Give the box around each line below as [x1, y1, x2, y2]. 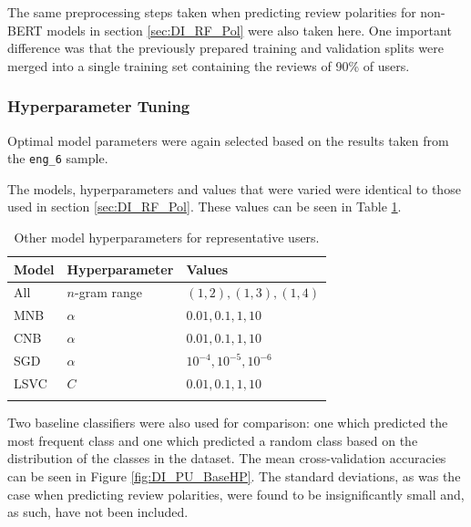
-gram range [74, 283, 142, 302]
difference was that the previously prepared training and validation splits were [7, 38, 444, 57]
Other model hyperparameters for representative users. [14, 228, 320, 247]
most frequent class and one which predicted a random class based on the [7, 430, 418, 449]
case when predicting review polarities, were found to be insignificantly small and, [7, 484, 465, 503]
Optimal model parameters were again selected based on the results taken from [7, 130, 449, 150]
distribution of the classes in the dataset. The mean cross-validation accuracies [7, 449, 446, 468]
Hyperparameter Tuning [7, 95, 190, 118]
